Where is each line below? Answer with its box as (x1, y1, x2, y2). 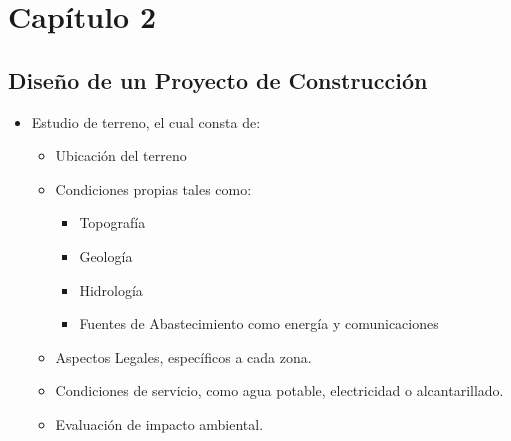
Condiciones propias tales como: (55, 178, 252, 199)
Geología (79, 245, 133, 266)
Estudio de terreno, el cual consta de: (31, 111, 261, 132)
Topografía (79, 212, 146, 233)
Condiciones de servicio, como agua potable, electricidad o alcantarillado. (55, 380, 504, 401)
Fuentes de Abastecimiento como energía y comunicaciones (79, 313, 439, 334)
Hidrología (79, 279, 143, 300)
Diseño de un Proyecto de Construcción (8, 64, 428, 95)
